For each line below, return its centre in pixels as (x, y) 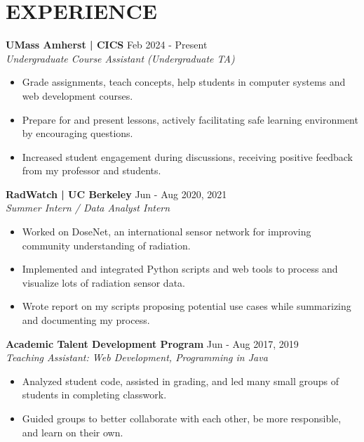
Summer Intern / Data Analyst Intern (88, 208)
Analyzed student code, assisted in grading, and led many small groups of (181, 381)
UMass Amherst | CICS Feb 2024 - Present (107, 45)
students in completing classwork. (94, 395)
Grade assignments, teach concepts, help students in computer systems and (184, 82)
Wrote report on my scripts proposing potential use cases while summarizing (187, 306)
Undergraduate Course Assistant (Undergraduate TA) (120, 58)
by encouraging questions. (77, 133)
